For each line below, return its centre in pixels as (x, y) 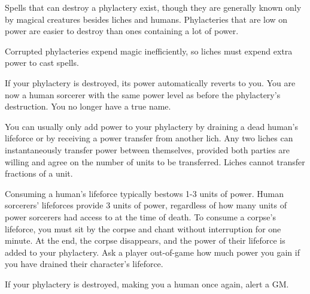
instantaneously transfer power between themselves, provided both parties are (147, 149)
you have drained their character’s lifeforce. (84, 264)
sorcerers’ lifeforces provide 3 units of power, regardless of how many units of (146, 205)
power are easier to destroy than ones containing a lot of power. (122, 31)
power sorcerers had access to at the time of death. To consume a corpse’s (140, 216)
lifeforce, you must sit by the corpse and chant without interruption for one (143, 228)
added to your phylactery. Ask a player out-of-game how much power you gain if (152, 252)
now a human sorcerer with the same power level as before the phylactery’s (143, 94)
